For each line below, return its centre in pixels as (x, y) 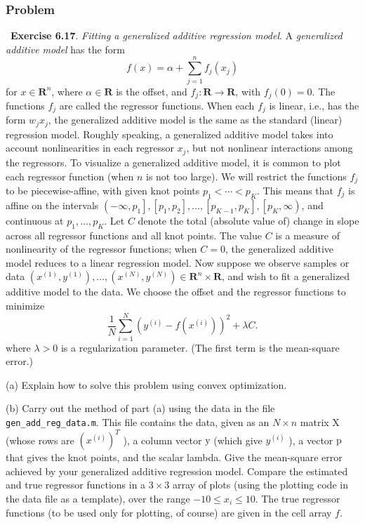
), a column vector (162, 440)
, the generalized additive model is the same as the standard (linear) (195, 120)
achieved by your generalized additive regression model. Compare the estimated (177, 471)
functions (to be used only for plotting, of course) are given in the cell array (169, 512)
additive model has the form (65, 49)
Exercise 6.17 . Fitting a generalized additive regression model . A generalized (177, 35)
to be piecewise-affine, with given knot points (103, 190)
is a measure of (307, 235)
